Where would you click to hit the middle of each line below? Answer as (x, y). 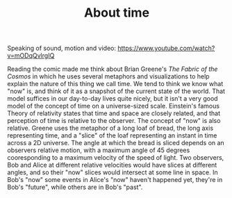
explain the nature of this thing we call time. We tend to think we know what (115, 84)
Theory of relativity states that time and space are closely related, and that (114, 113)
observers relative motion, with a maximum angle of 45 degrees (99, 150)
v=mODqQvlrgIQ (31, 56)
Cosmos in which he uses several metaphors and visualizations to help (108, 76)
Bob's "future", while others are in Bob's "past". (75, 187)
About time (117, 13)
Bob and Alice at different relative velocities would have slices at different (112, 165)
